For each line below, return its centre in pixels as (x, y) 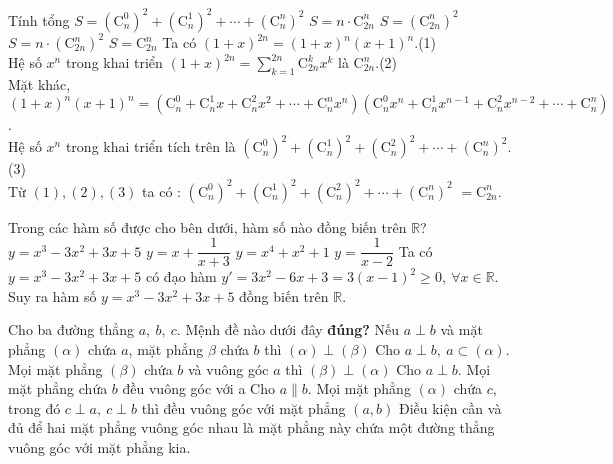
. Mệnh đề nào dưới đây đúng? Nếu (288, 329)
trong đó (34, 407)
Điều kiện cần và (450, 407)
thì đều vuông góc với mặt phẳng (243, 407)
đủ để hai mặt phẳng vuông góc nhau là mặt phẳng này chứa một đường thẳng (251, 427)
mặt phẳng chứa (58, 388)
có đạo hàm (181, 276)
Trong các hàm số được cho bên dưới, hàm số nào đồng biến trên (207, 226)
